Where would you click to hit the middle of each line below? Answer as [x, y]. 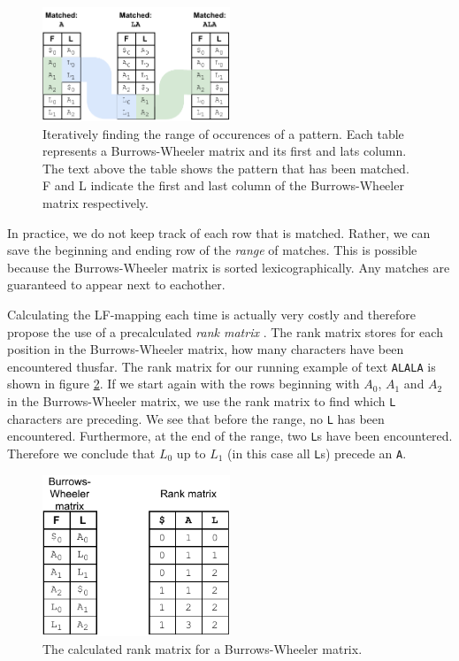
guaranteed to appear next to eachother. [116, 284]
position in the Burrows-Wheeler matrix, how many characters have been [206, 349]
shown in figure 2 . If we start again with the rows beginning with [184, 384]
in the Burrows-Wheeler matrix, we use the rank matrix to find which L [202, 401]
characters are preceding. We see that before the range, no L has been [196, 418]
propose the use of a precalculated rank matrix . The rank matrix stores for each [225, 331]
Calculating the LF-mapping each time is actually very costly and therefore [211, 314]
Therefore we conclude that [81, 453]
